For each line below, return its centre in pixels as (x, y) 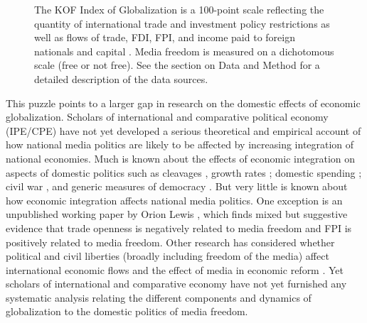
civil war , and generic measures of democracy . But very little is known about (177, 186)
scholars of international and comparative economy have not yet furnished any (176, 284)
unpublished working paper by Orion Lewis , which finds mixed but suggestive (177, 214)
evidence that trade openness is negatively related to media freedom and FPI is (179, 228)
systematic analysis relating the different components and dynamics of (159, 297)
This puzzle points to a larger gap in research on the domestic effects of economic (183, 103)
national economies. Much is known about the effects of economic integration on (181, 158)
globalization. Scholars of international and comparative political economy (167, 117)
